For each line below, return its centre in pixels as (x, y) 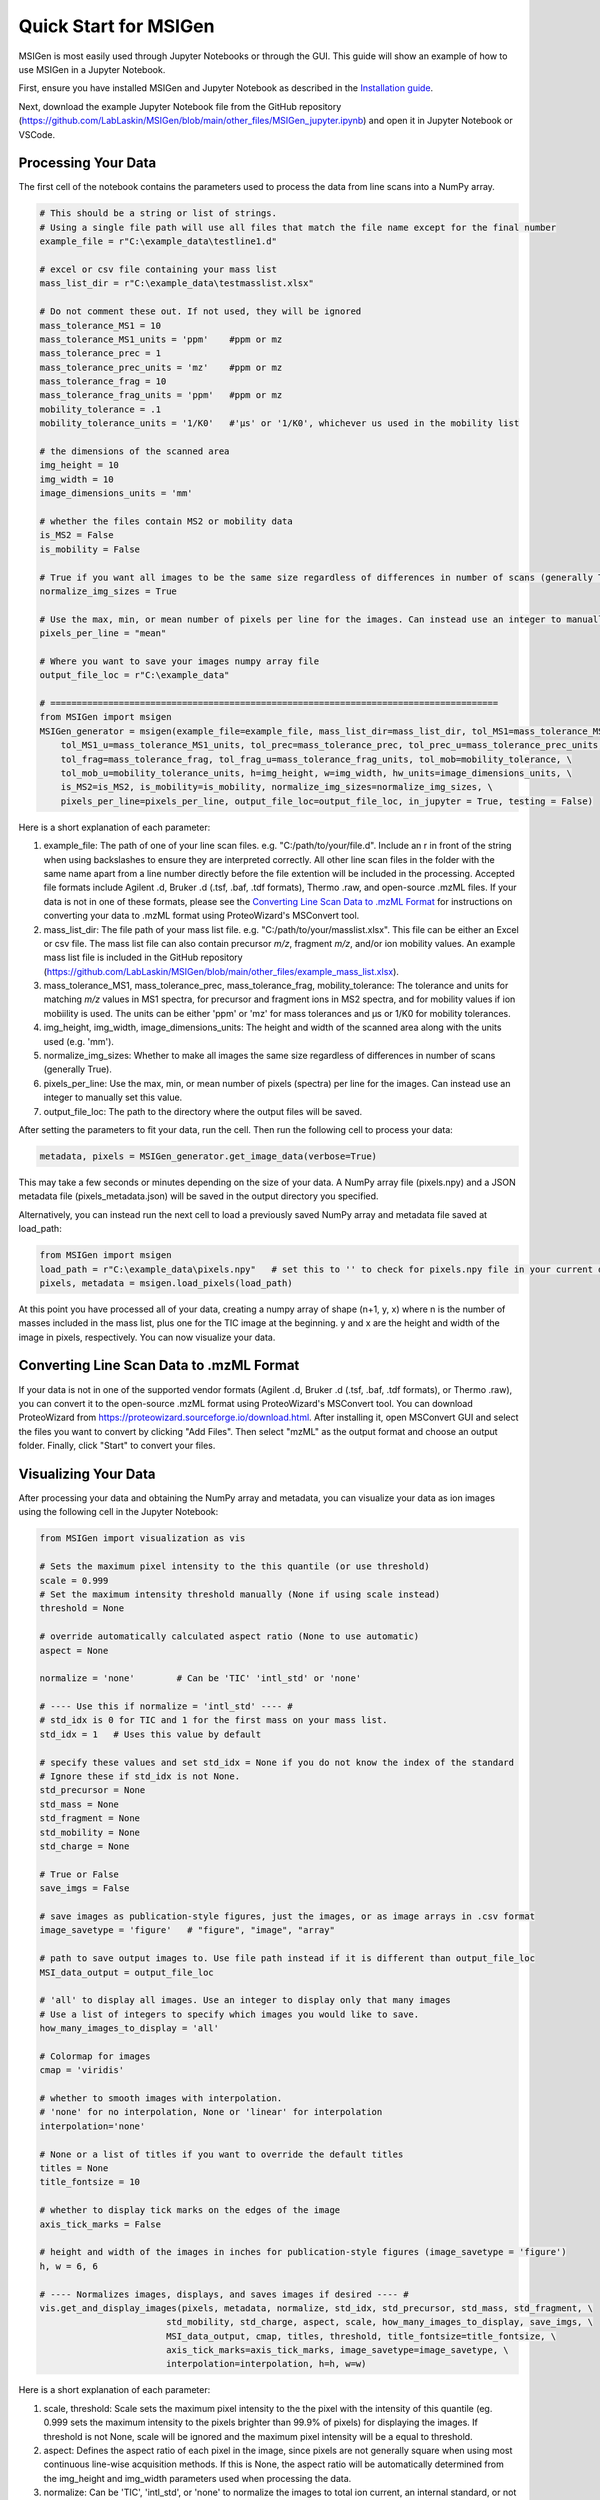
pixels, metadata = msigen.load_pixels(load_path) (166, 1283)
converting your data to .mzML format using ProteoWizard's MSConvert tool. (201, 916)
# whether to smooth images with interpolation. (161, 2098)
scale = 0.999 (74, 1580)
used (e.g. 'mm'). (79, 1041)
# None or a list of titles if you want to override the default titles (221, 2154)
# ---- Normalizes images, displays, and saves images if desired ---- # (224, 2294)
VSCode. (37, 134)
